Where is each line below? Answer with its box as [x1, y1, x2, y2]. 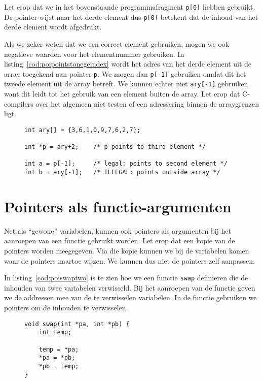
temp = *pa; [39, 345, 79, 353]
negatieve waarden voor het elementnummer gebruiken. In [4, 48, 184, 59]
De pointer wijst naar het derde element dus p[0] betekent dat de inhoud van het [4, 11, 258, 22]
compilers [4, 98, 33, 109]
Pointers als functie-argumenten [4, 196, 232, 216]
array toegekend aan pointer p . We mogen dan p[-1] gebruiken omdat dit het [4, 68, 246, 79]
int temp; [39, 329, 72, 336]
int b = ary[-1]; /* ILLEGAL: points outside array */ [24, 169, 220, 176]
